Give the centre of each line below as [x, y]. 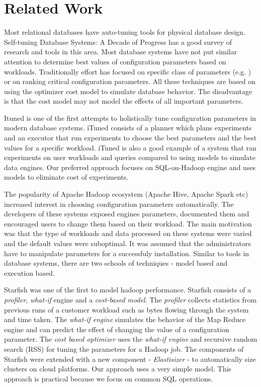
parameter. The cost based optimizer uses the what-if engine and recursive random [131, 339]
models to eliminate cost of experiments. [66, 177]
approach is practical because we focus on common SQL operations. [109, 378]
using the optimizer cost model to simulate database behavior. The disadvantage [128, 91]
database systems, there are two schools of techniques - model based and [116, 263]
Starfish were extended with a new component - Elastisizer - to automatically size [130, 359]
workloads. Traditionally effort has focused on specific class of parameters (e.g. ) [128, 71]
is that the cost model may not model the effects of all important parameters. [124, 101]
